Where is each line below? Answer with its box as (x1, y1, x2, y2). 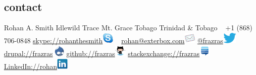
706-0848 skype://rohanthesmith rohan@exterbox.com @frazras (4, 35, 223, 46)
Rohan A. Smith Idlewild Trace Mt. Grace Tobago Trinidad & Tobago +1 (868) (4, 22, 253, 33)
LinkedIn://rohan (4, 61, 57, 71)
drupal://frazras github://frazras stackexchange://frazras (4, 48, 200, 59)
